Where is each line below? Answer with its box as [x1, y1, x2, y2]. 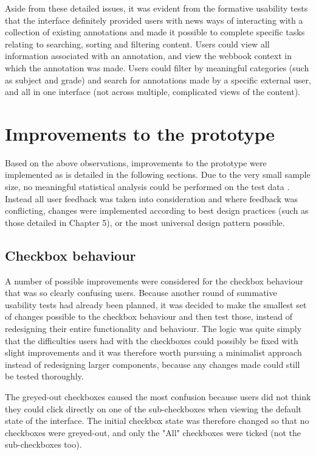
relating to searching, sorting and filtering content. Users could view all [5, 37, 270, 50]
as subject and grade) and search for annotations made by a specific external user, [5, 73, 311, 86]
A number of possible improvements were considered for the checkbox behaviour [5, 274, 303, 287]
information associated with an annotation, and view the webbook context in [5, 49, 292, 62]
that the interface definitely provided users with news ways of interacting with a [5, 13, 303, 26]
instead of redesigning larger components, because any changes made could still [5, 358, 300, 370]
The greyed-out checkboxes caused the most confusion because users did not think [5, 390, 311, 403]
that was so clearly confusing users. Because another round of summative [5, 286, 277, 299]
